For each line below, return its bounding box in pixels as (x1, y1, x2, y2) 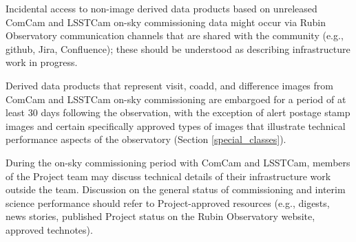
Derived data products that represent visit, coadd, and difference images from (6, 78, 333, 92)
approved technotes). (6, 222, 93, 236)
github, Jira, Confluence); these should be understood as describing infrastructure (6, 41, 350, 56)
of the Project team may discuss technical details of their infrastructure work (6, 168, 331, 183)
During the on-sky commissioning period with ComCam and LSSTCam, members (6, 155, 350, 169)
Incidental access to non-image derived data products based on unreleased (6, 1, 317, 15)
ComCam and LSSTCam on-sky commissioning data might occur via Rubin (6, 14, 326, 29)
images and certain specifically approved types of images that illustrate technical (6, 118, 346, 133)
